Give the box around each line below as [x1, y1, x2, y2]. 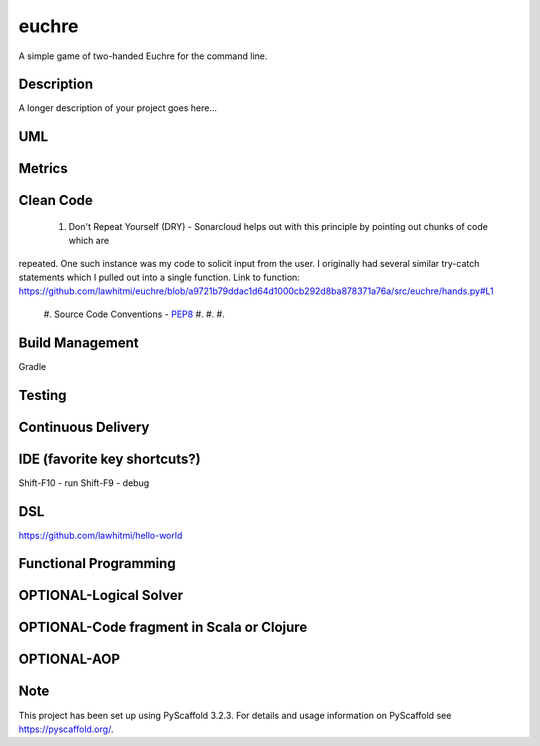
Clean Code [18, 192, 94, 209]
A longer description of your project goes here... [18, 102, 217, 114]
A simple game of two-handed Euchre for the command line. [18, 50, 268, 62]
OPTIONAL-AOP [18, 651, 120, 668]
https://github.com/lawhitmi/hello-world [18, 529, 183, 541]
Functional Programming [18, 555, 176, 572]
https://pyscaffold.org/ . [18, 723, 114, 735]
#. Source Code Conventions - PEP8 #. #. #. [43, 308, 225, 320]
